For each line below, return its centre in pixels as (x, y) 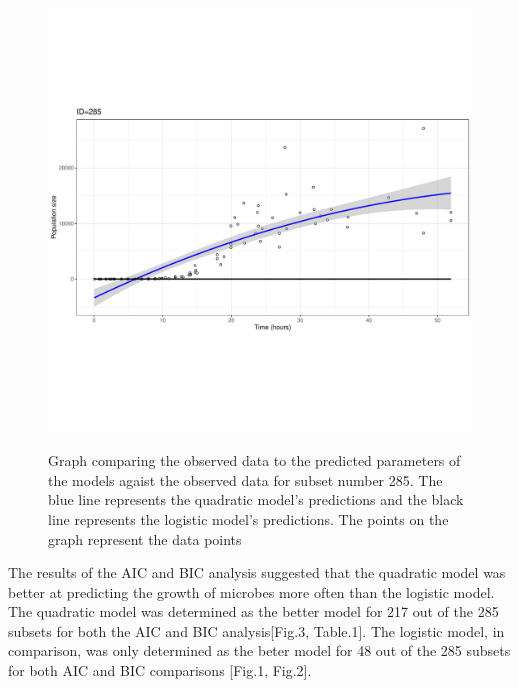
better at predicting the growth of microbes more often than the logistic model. (251, 591)
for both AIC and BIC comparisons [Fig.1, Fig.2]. (160, 670)
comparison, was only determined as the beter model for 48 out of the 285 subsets (259, 650)
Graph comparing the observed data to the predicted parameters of (254, 460)
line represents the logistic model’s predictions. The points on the (248, 518)
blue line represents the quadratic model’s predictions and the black (256, 499)
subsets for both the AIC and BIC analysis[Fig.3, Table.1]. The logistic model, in (256, 630)
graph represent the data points (145, 538)
